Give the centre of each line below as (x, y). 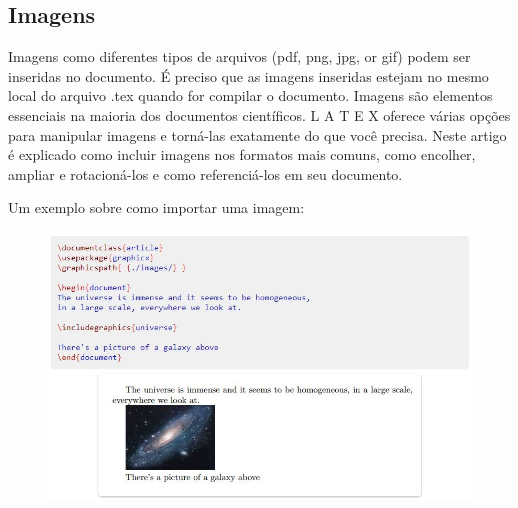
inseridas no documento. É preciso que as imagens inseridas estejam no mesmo (248, 75)
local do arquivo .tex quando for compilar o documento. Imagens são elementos (250, 95)
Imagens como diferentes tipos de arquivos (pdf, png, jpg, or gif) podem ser (239, 56)
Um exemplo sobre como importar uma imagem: (156, 207)
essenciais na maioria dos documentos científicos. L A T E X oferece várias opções (259, 114)
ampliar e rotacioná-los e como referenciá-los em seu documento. (205, 173)
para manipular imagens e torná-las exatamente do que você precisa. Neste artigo (257, 134)
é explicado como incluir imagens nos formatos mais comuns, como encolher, (242, 154)
